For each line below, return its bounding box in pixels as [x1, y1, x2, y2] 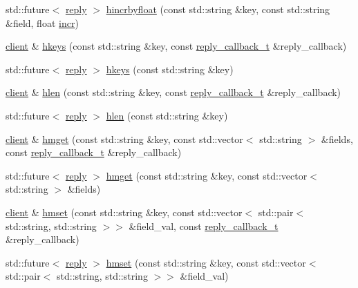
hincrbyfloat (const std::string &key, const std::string [106, 2, 330, 16]
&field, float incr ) [6, 15, 79, 30]
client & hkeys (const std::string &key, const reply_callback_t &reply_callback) [6, 39, 347, 53]
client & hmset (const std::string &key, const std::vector [6, 204, 243, 219]
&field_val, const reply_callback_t [129, 218, 279, 233]
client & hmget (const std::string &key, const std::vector [6, 131, 243, 146]
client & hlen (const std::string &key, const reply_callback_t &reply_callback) [6, 85, 341, 99]
